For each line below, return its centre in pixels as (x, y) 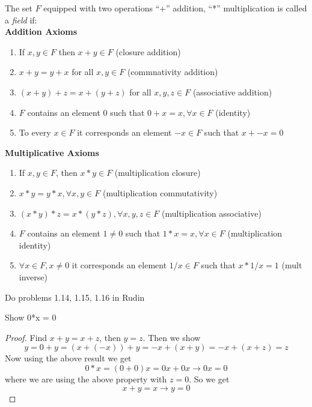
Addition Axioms (41, 32)
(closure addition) (148, 51)
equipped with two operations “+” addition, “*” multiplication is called (175, 8)
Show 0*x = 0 (31, 317)
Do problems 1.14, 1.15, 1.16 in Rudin (75, 297)
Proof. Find (26, 337)
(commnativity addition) (173, 72)
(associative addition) (232, 92)
